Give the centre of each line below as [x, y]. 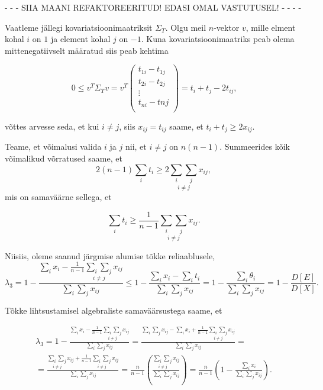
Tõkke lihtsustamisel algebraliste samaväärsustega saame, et [114, 310]
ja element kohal [80, 39]
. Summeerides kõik [255, 146]
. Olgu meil [186, 27]
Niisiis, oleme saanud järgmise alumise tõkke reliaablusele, [110, 255]
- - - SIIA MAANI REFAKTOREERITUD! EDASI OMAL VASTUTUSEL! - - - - [153, 7]
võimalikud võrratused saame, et [64, 158]
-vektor [227, 27]
